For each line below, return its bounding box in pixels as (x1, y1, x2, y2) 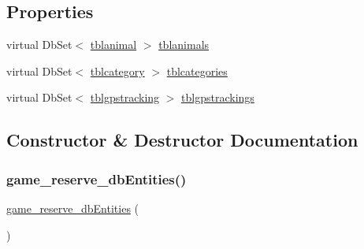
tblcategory (90, 62, 145, 79)
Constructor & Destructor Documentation (6, 128, 358, 152)
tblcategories (166, 62, 228, 79)
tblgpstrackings (181, 89, 254, 106)
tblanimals (158, 36, 210, 53)
